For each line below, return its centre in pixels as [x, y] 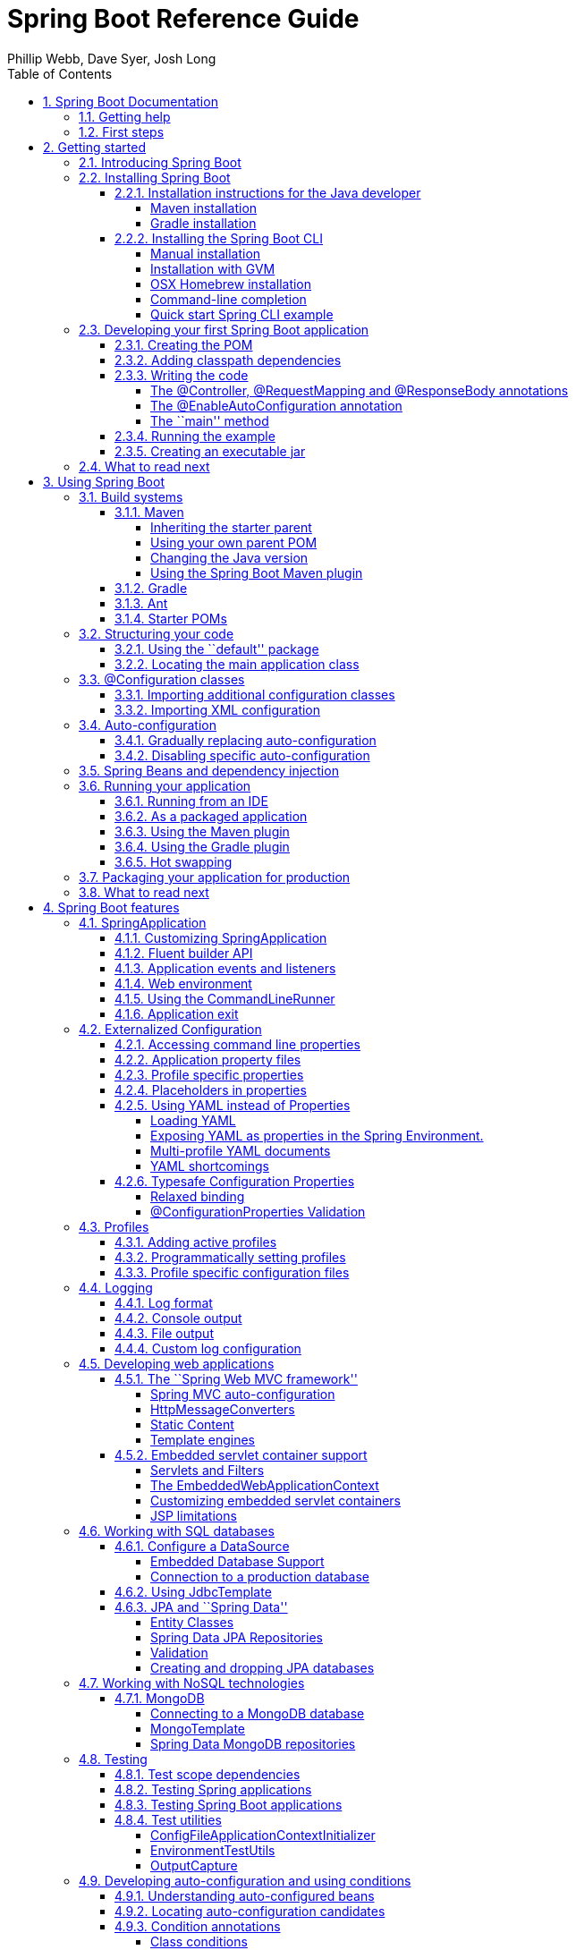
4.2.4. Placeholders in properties [211, 1089]
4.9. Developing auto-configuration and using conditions [245, 1880]
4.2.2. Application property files [208, 1059]
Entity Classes [192, 1622]
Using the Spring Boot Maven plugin [257, 572]
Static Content [192, 1424]
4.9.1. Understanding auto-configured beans [245, 1895]
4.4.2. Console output [178, 1318]
